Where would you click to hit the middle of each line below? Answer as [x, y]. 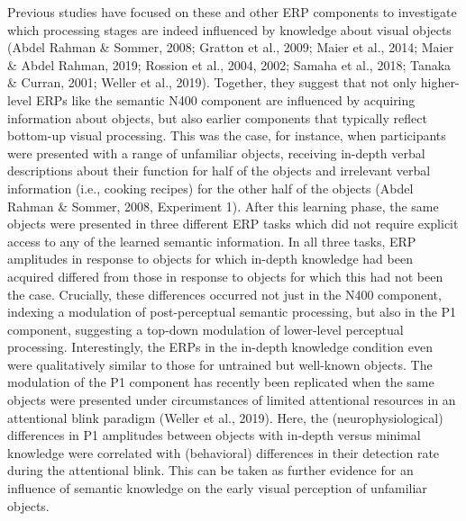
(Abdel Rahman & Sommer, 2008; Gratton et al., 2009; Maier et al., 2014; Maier [231, 47]
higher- [440, 82]
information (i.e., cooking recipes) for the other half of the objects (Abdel [210, 188]
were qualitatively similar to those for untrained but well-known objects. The [220, 364]
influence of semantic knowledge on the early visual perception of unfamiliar [217, 488]
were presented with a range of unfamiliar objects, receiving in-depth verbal [216, 153]
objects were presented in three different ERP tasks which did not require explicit [233, 224]
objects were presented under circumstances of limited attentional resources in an [232, 400]
